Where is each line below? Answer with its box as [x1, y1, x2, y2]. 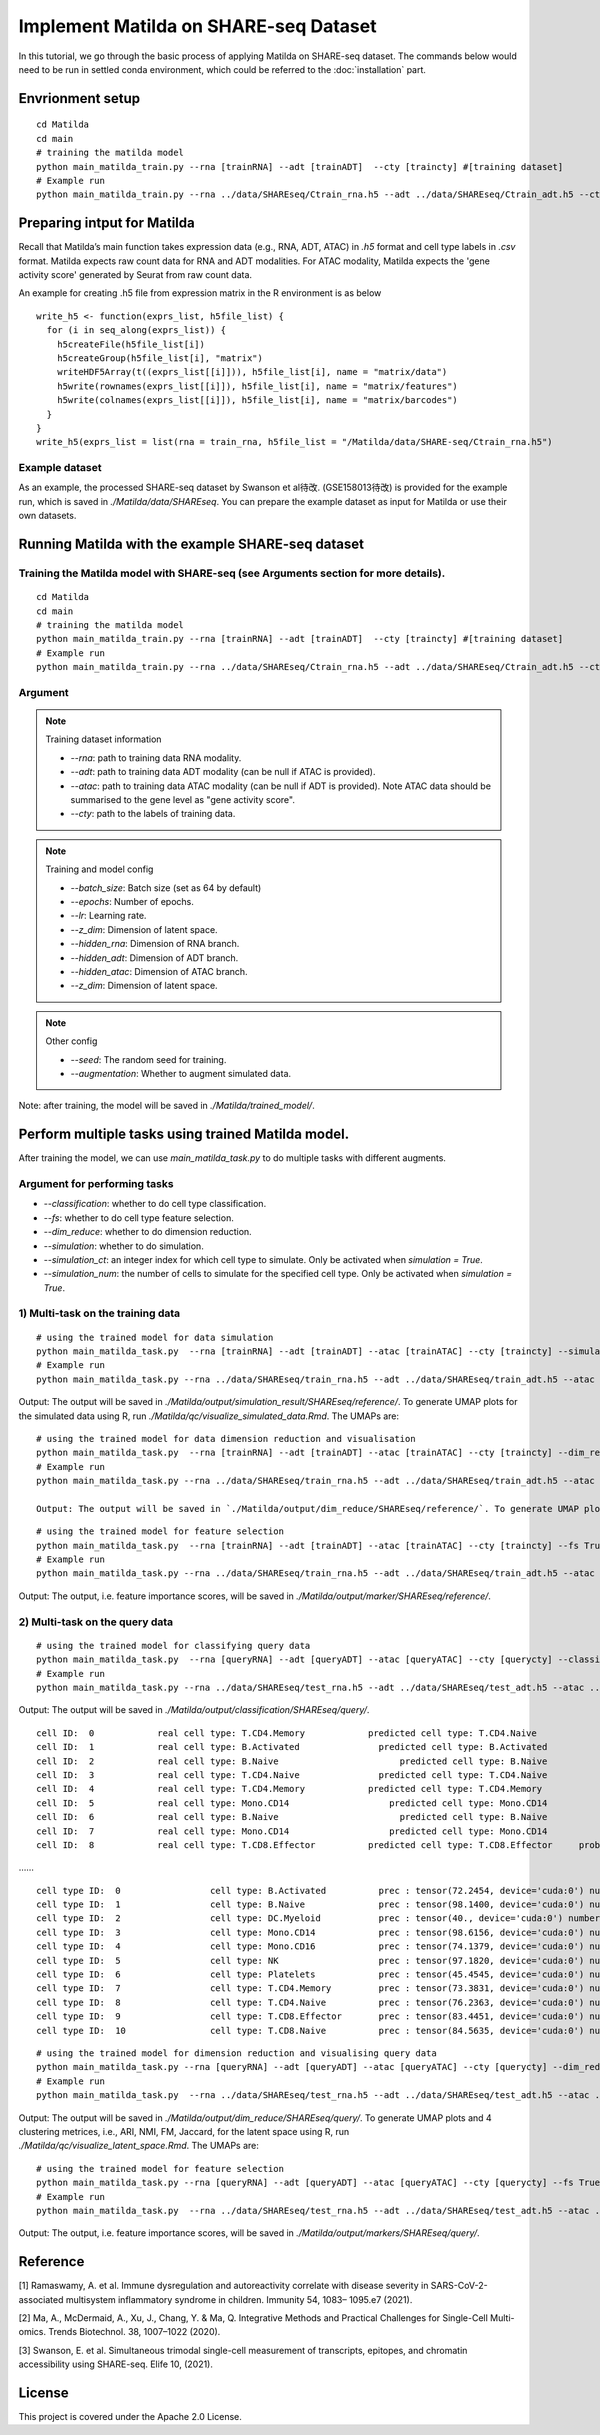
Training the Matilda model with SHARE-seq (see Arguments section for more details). [18, 566, 446, 580]
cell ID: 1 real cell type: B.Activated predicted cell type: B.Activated [36, 1741, 548, 1753]
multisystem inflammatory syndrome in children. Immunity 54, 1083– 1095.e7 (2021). [65, 2293, 413, 2305]
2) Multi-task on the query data [18, 1615, 174, 1629]
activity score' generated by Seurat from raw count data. [18, 268, 253, 280]
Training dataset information [45, 733, 162, 745]
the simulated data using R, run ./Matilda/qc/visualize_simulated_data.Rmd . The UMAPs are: [18, 1410, 400, 1422]
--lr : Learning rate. [70, 910, 147, 922]
